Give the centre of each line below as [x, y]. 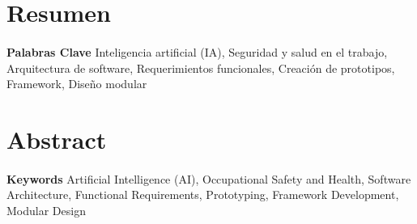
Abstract [57, 139]
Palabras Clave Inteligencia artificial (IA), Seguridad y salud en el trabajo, [197, 51]
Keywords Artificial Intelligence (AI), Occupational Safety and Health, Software [209, 178]
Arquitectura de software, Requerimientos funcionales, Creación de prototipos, [201, 68]
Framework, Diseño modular [77, 84]
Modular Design [46, 210]
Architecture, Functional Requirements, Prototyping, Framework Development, [203, 194]
